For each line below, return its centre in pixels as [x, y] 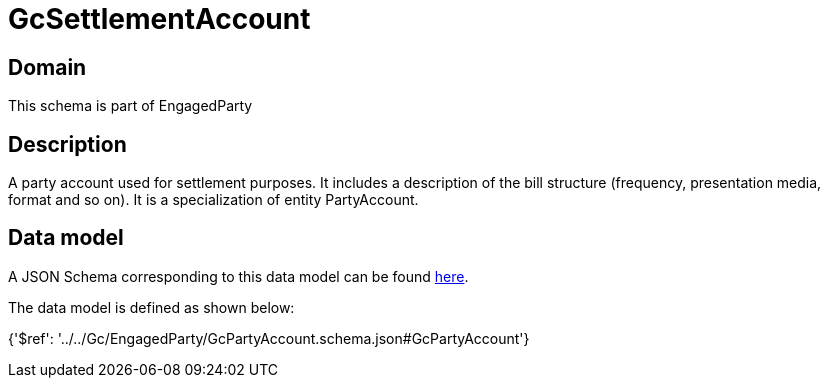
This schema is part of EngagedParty [130, 106]
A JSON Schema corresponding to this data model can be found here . [238, 276]
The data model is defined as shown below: [151, 307]
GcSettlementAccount [159, 19]
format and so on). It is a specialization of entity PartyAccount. [213, 200]
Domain [47, 67]
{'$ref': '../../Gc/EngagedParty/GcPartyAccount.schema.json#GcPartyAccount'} [269, 338]
